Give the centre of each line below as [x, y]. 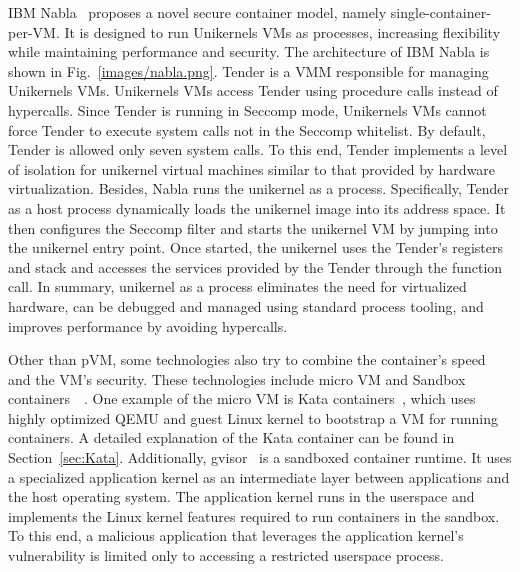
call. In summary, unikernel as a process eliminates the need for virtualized [237, 286]
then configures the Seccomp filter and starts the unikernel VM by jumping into [253, 227]
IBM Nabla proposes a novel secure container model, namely [197, 12]
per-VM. [34, 31]
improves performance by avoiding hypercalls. [148, 325]
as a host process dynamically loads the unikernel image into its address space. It [257, 207]
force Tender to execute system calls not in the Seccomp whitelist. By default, [247, 129]
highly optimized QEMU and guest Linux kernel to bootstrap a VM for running [253, 417]
